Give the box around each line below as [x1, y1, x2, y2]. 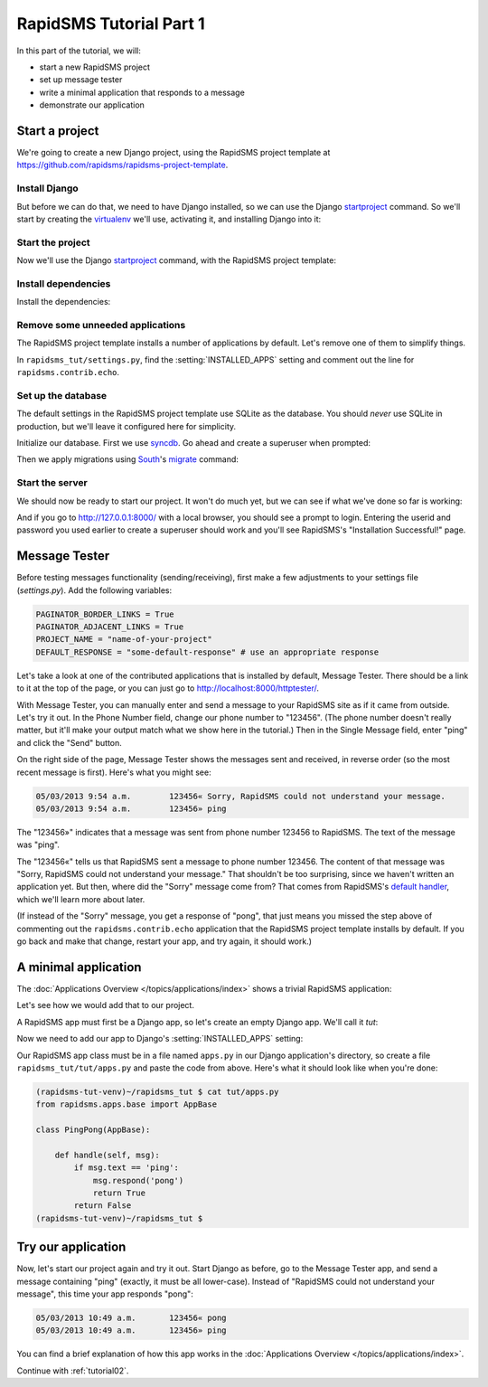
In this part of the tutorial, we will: [16, 45, 142, 56]
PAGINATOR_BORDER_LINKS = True [35, 609, 175, 619]
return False [73, 1201, 132, 1211]
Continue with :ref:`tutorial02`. [16, 1365, 129, 1376]
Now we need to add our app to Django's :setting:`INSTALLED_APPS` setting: [16, 1033, 304, 1044]
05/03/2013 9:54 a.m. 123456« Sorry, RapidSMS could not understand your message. [35, 791, 446, 801]
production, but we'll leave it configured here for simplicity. [16, 420, 237, 431]
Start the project [16, 236, 90, 249]
